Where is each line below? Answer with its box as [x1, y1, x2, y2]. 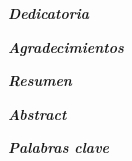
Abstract [8, 103, 67, 124]
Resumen [8, 70, 72, 91]
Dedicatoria [8, 3, 89, 23]
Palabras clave [8, 137, 110, 158]
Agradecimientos [8, 36, 124, 57]
